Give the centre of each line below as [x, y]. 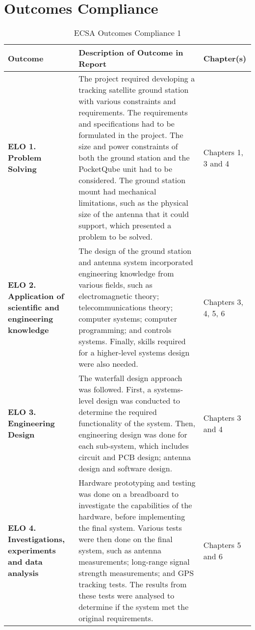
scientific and [34, 307]
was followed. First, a [115, 389]
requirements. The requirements [133, 112]
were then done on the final [126, 539]
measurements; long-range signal [134, 562]
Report [93, 64]
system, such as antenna [120, 550]
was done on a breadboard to [128, 494]
